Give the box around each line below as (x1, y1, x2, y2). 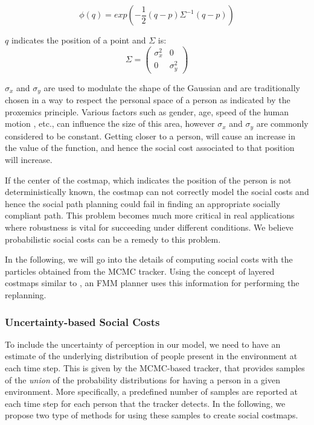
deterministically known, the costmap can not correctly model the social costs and (5, 185, 309, 198)
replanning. (5, 289, 46, 301)
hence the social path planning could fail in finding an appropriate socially (5, 197, 281, 209)
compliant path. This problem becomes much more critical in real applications (5, 209, 295, 222)
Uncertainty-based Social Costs (5, 314, 160, 329)
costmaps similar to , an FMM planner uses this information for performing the (5, 276, 300, 289)
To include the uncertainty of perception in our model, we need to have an (5, 337, 281, 350)
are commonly (256, 117, 309, 130)
